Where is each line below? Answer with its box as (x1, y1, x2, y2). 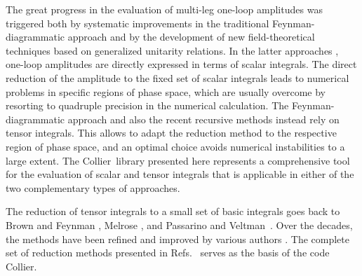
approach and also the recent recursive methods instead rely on (67, 111, 340, 126)
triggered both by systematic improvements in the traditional (6, 15, 269, 30)
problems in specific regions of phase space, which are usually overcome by (6, 84, 326, 99)
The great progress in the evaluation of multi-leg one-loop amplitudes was (6, 2, 323, 16)
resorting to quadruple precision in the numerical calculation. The (6, 98, 289, 113)
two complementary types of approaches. (6, 180, 180, 195)
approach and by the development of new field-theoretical (67, 29, 315, 44)
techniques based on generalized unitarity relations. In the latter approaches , (6, 43, 339, 57)
